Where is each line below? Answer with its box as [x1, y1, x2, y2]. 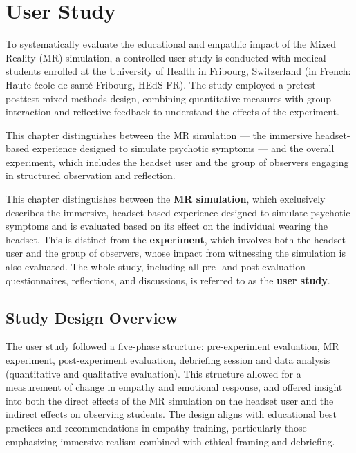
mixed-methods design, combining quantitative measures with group [42, 91, 332, 105]
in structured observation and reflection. [6, 168, 176, 183]
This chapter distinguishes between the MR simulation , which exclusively [6, 192, 326, 206]
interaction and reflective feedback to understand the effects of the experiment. [6, 104, 339, 119]
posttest [6, 91, 39, 105]
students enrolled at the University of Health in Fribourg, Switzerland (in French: [6, 64, 351, 78]
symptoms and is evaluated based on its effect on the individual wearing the [6, 219, 328, 233]
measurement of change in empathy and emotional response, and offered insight [6, 380, 343, 394]
